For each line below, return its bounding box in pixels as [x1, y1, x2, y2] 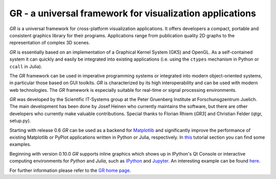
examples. [9, 141, 32, 147]
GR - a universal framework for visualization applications [9, 8, 257, 19]
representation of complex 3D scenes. [9, 40, 90, 46]
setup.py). [9, 118, 31, 124]
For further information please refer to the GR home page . [9, 167, 131, 173]
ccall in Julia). [9, 63, 42, 69]
